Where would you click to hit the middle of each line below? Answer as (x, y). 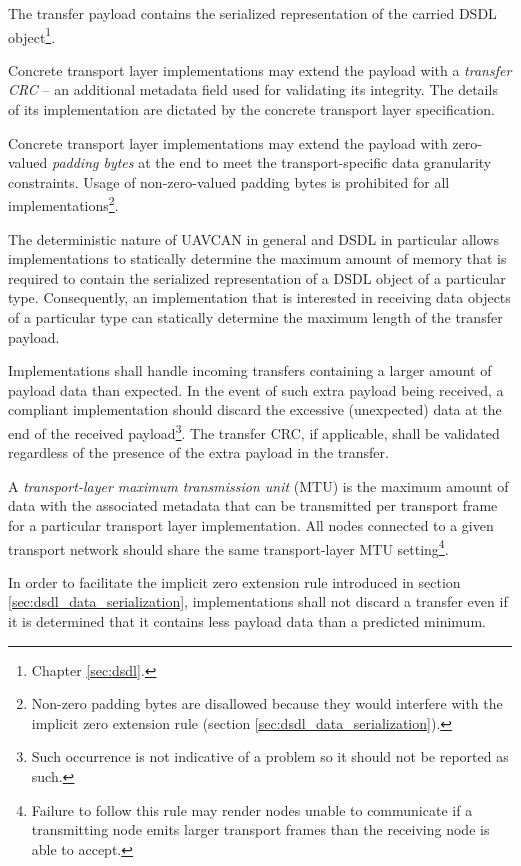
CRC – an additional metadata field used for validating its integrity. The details (253, 89)
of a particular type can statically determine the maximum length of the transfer (255, 317)
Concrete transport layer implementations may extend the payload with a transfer (260, 69)
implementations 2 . (63, 204)
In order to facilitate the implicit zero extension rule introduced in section (234, 581)
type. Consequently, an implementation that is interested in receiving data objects (259, 297)
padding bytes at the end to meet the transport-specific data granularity (271, 162)
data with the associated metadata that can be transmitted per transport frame (253, 505)
